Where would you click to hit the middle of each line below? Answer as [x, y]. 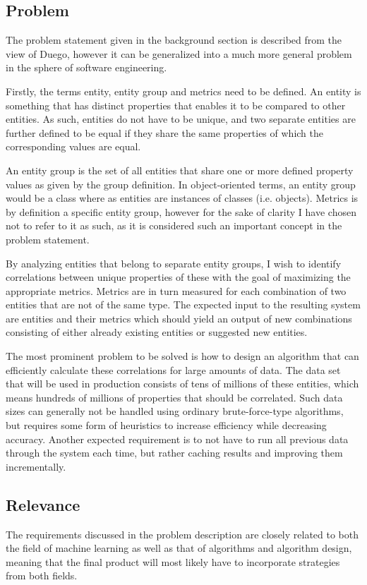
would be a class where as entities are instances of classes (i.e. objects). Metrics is [182, 198]
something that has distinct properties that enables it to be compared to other [176, 105]
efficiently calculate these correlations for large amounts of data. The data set [173, 369]
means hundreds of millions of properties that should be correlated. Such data [174, 397]
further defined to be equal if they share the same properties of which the [164, 132]
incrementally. [36, 466]
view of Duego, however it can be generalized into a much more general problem [179, 53]
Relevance [43, 504]
